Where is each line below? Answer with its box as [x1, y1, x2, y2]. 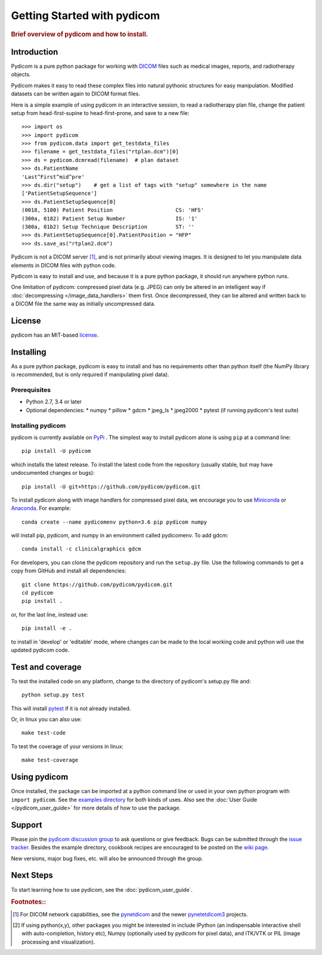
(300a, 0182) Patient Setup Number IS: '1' [21, 215, 198, 222]
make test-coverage [21, 757, 79, 764]
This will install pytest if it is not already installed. [11, 705, 131, 712]
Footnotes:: [11, 898, 47, 906]
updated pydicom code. [11, 646, 70, 654]
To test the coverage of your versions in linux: [11, 742, 123, 750]
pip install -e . [21, 625, 72, 632]
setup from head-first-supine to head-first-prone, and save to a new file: [11, 109, 190, 116]
